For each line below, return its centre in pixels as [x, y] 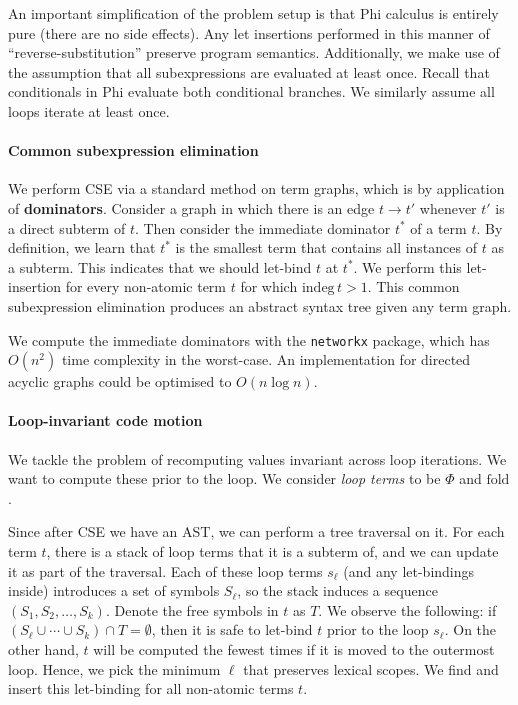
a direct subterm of [67, 227]
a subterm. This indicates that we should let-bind [160, 266]
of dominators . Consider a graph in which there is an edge [191, 207]
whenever [448, 207]
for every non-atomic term [146, 286]
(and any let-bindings [409, 570]
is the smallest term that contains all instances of [326, 247]
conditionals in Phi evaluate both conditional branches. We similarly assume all [251, 91]
